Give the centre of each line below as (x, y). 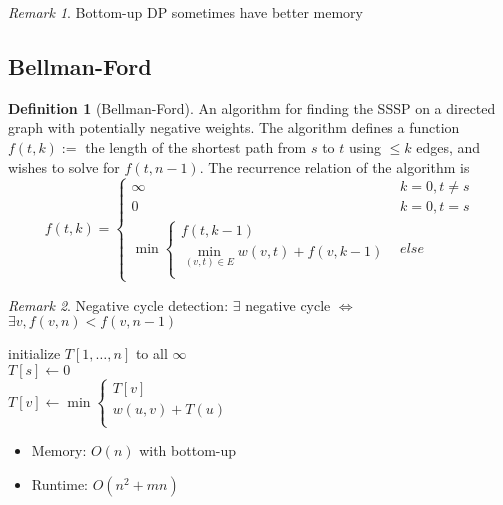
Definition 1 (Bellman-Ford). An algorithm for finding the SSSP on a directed (252, 107)
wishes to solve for (64, 166)
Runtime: (59, 483)
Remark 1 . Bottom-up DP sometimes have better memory (185, 12)
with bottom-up (188, 450)
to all (151, 353)
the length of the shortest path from (196, 146)
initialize (34, 353)
